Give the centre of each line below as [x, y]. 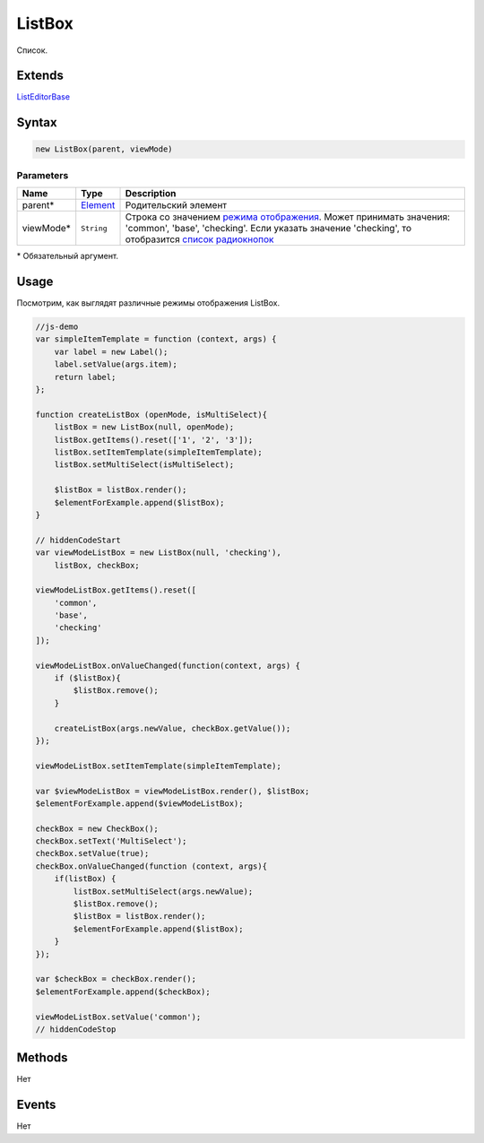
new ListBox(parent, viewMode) [104, 149]
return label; [85, 377]
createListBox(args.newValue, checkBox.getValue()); [173, 728]
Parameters [43, 175]
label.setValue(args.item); [116, 364]
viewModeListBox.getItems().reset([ [116, 590]
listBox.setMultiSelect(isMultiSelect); [144, 465]
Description [151, 194]
